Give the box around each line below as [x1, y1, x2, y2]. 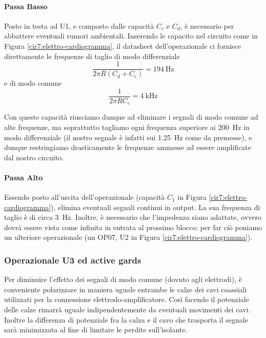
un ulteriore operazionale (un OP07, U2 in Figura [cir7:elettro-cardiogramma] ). [4, 232, 253, 242]
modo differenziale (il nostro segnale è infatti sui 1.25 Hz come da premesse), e [4, 132, 252, 142]
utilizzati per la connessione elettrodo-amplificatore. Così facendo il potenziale [4, 294, 249, 305]
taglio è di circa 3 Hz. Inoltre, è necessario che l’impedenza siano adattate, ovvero [4, 212, 261, 222]
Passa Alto [4, 172, 43, 182]
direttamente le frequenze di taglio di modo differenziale [4, 50, 180, 61]
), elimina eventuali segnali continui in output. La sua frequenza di [51, 201, 260, 212]
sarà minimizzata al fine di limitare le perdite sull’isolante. [4, 324, 188, 335]
